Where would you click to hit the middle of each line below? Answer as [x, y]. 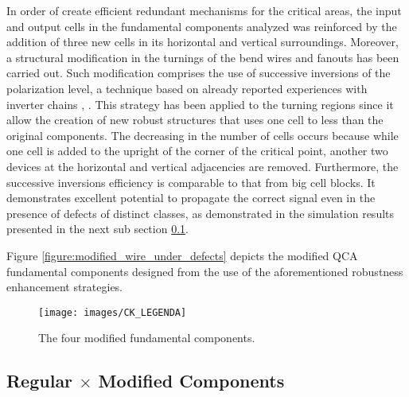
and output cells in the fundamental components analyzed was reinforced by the [202, 26]
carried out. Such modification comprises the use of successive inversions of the [199, 73]
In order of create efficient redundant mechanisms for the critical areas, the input [204, 10]
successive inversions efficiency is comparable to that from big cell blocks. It [191, 182]
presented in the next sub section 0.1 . [97, 229]
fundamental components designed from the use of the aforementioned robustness [205, 271]
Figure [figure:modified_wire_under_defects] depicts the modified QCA [182, 255]
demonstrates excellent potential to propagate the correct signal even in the [191, 198]
